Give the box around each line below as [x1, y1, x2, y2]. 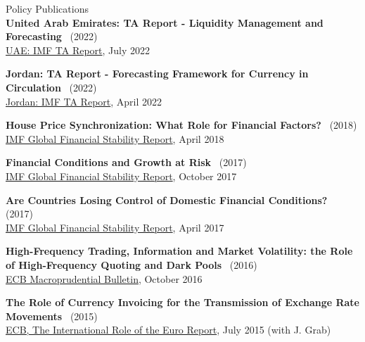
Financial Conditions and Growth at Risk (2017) [6, 155, 247, 170]
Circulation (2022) [6, 80, 97, 94]
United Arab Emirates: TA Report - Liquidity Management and [6, 15, 324, 30]
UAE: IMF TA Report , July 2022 [6, 42, 151, 57]
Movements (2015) [6, 308, 98, 323]
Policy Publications [6, 1, 89, 15]
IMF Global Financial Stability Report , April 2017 [6, 220, 224, 234]
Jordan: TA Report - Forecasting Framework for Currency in [6, 66, 309, 81]
